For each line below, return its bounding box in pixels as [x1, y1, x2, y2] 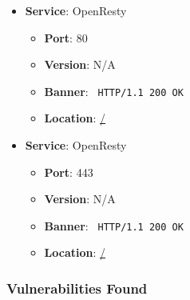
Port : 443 [44, 163, 93, 180]
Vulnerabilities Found [6, 278, 148, 298]
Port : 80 [44, 29, 88, 46]
